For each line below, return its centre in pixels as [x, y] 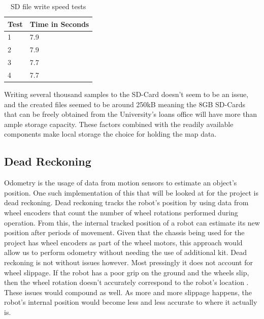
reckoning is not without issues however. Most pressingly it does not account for [128, 262]
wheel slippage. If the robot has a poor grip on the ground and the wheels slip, [127, 272]
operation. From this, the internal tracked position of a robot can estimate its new [132, 222]
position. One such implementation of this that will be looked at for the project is [131, 192]
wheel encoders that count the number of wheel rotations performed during [121, 213]
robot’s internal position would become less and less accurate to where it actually [131, 302]
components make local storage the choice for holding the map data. [110, 134]
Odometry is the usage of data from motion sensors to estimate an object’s [121, 183]
